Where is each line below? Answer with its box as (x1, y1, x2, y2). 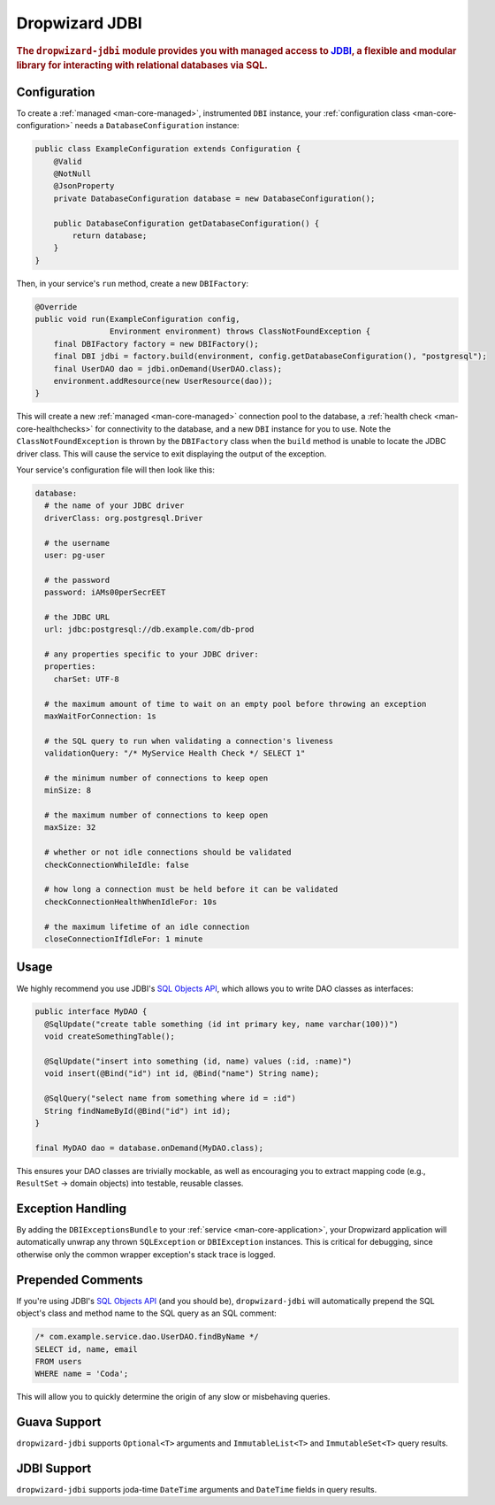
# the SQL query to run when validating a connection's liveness (44, 735, 334, 746)
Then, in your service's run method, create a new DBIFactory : (16, 278, 249, 288)
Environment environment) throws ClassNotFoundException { (109, 326, 371, 336)
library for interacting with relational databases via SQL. (16, 59, 269, 72)
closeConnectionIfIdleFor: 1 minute (44, 934, 203, 944)
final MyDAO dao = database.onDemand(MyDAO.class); (34, 1142, 264, 1153)
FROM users (34, 1356, 82, 1366)
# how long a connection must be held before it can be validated (44, 885, 339, 895)
